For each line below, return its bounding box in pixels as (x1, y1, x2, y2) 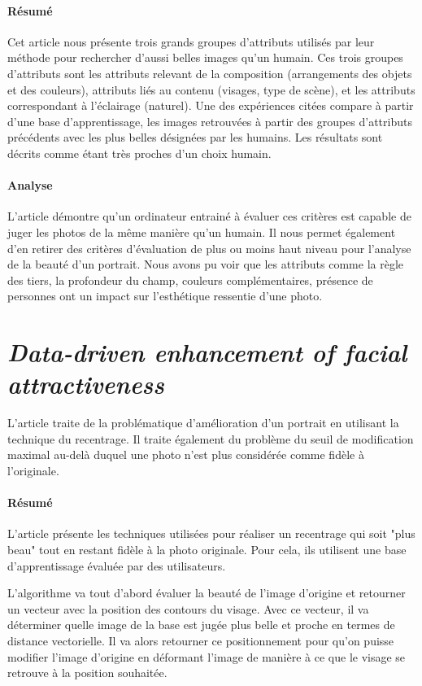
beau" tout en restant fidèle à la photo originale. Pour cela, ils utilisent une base (7, 540, 407, 557)
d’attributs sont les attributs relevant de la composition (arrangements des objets (7, 64, 412, 81)
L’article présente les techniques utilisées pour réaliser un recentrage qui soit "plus (7, 525, 415, 542)
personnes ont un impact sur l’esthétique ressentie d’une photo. (7, 287, 323, 304)
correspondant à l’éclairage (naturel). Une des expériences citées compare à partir (7, 97, 414, 114)
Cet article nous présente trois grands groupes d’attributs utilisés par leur (7, 33, 375, 50)
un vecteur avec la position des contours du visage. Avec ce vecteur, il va (7, 600, 369, 617)
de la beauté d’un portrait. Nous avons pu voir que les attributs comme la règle (7, 256, 404, 273)
